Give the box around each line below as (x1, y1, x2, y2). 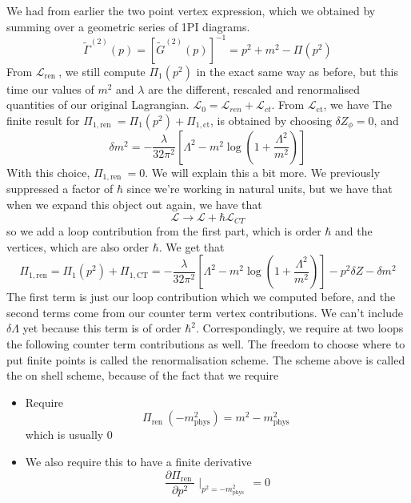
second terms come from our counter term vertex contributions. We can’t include (6, 304, 403, 320)
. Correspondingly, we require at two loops (195, 320, 404, 336)
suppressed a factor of (6, 180, 114, 197)
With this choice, (6, 163, 90, 180)
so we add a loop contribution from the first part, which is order (6, 222, 321, 239)
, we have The (323, 96, 393, 113)
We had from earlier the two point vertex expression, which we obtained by (6, 2, 376, 18)
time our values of (6, 80, 94, 97)
